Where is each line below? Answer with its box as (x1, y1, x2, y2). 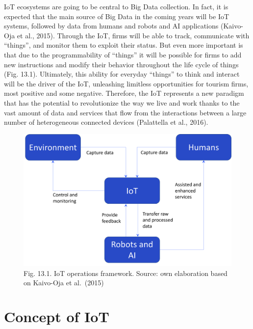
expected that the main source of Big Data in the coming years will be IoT (4, 11, 229, 21)
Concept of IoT (4, 306, 109, 327)
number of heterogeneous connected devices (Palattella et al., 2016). (4, 117, 208, 127)
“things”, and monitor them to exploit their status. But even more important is (4, 40, 243, 50)
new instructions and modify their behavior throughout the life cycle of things (4, 59, 239, 69)
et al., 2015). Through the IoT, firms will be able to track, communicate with (17, 30, 250, 40)
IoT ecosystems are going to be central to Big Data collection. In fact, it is (4, 1, 228, 11)
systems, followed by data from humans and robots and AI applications (4, 21, 219, 31)
